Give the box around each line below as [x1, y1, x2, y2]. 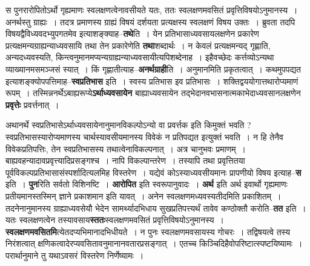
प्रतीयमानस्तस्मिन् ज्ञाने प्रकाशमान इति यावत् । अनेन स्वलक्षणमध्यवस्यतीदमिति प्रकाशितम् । [5, 189, 282, 202]
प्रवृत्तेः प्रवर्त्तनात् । [5, 98, 59, 111]
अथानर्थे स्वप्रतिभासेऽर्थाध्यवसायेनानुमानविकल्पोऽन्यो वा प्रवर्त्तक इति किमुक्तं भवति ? [5, 118, 251, 131]
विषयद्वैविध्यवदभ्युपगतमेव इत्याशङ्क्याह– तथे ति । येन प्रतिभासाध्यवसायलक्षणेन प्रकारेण [5, 27, 259, 40]
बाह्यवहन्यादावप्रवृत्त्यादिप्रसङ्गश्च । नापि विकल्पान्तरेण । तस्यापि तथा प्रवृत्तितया [5, 154, 245, 167]
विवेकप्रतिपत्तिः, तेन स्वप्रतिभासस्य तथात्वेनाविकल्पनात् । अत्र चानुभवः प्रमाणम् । [5, 142, 246, 155]
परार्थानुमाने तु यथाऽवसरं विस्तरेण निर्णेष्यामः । [5, 248, 144, 261]
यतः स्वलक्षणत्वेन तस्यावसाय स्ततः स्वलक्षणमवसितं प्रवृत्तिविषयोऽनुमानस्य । [5, 213, 224, 226]
